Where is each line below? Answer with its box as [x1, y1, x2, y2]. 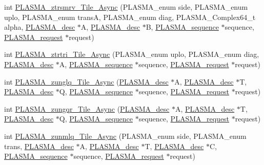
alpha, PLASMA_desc [4, 22, 75, 32]
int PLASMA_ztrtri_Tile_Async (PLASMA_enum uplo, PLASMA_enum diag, [4, 49, 259, 59]
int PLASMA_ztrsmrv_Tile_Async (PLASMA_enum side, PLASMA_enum [4, 2, 248, 12]
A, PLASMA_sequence [59, 58, 133, 69]
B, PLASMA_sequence [146, 22, 219, 32]
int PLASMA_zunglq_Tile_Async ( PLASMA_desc [4, 76, 169, 87]
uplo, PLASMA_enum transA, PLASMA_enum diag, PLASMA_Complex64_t [4, 11, 256, 22]
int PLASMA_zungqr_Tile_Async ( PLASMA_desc [4, 103, 170, 114]
